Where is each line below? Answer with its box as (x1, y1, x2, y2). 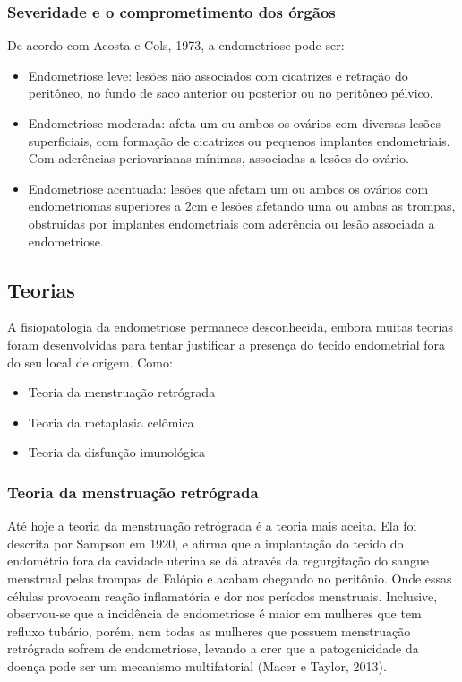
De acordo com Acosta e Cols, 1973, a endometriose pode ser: (7, 36, 345, 55)
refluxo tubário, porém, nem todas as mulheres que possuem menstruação (7, 621, 411, 640)
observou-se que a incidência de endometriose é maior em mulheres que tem (7, 604, 422, 623)
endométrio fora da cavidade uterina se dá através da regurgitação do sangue (7, 551, 430, 570)
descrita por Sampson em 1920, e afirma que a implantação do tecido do (7, 533, 404, 552)
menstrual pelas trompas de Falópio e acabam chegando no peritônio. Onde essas (7, 568, 452, 587)
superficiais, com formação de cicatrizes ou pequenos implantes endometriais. (28, 131, 450, 150)
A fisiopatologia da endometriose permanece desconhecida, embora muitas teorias (7, 317, 453, 336)
